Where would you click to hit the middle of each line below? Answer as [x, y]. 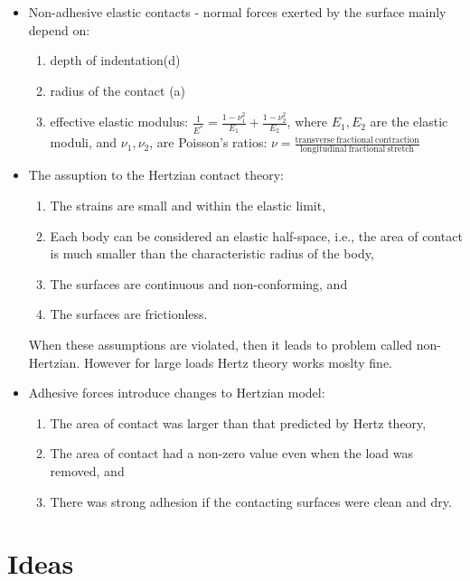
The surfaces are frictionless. [129, 314]
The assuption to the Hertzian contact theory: [156, 175]
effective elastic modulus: [119, 122]
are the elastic [409, 122]
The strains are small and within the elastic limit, [188, 206]
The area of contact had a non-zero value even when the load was [232, 453]
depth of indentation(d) [115, 60]
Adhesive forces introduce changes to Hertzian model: [177, 393]
